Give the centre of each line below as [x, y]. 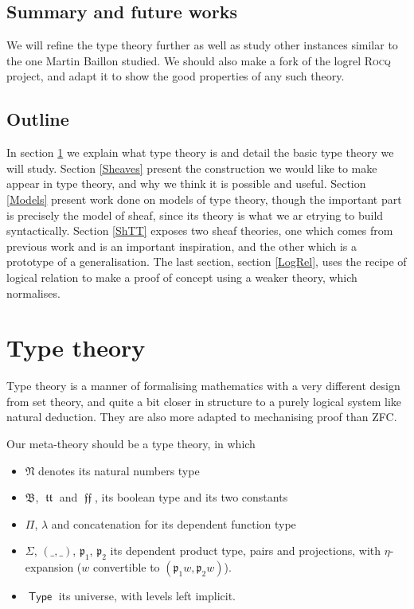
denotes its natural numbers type [119, 470]
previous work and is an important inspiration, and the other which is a [182, 246]
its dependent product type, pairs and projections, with [246, 550]
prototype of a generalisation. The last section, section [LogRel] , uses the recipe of [207, 262]
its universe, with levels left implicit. [147, 596]
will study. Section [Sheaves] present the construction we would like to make [192, 168]
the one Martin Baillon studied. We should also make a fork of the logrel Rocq [199, 60]
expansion [49, 567]
